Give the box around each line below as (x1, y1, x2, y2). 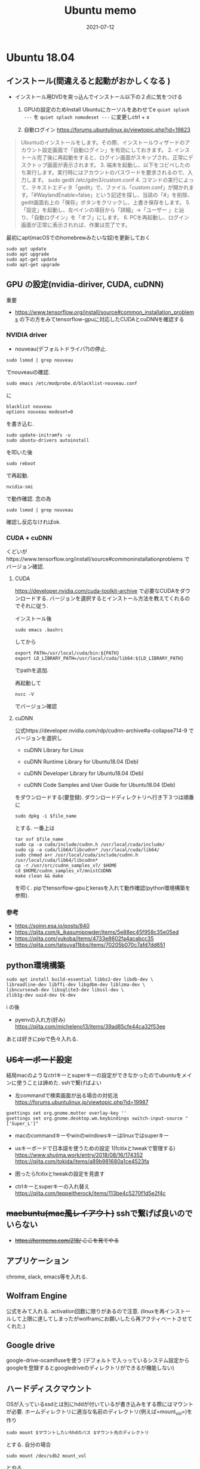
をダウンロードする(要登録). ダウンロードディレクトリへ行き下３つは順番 (14, 794, 194, 801)
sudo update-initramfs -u (6, 432, 70, 438)
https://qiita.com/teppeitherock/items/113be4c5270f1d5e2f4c (14, 1190, 166, 1197)
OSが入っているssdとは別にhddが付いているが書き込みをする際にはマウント (6, 1401, 194, 1408)
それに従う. (20, 602, 48, 610)
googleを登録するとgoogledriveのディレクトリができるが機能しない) (6, 1364, 174, 1371)
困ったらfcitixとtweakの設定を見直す (14, 1170, 105, 1178)
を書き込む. (6, 420, 35, 427)
